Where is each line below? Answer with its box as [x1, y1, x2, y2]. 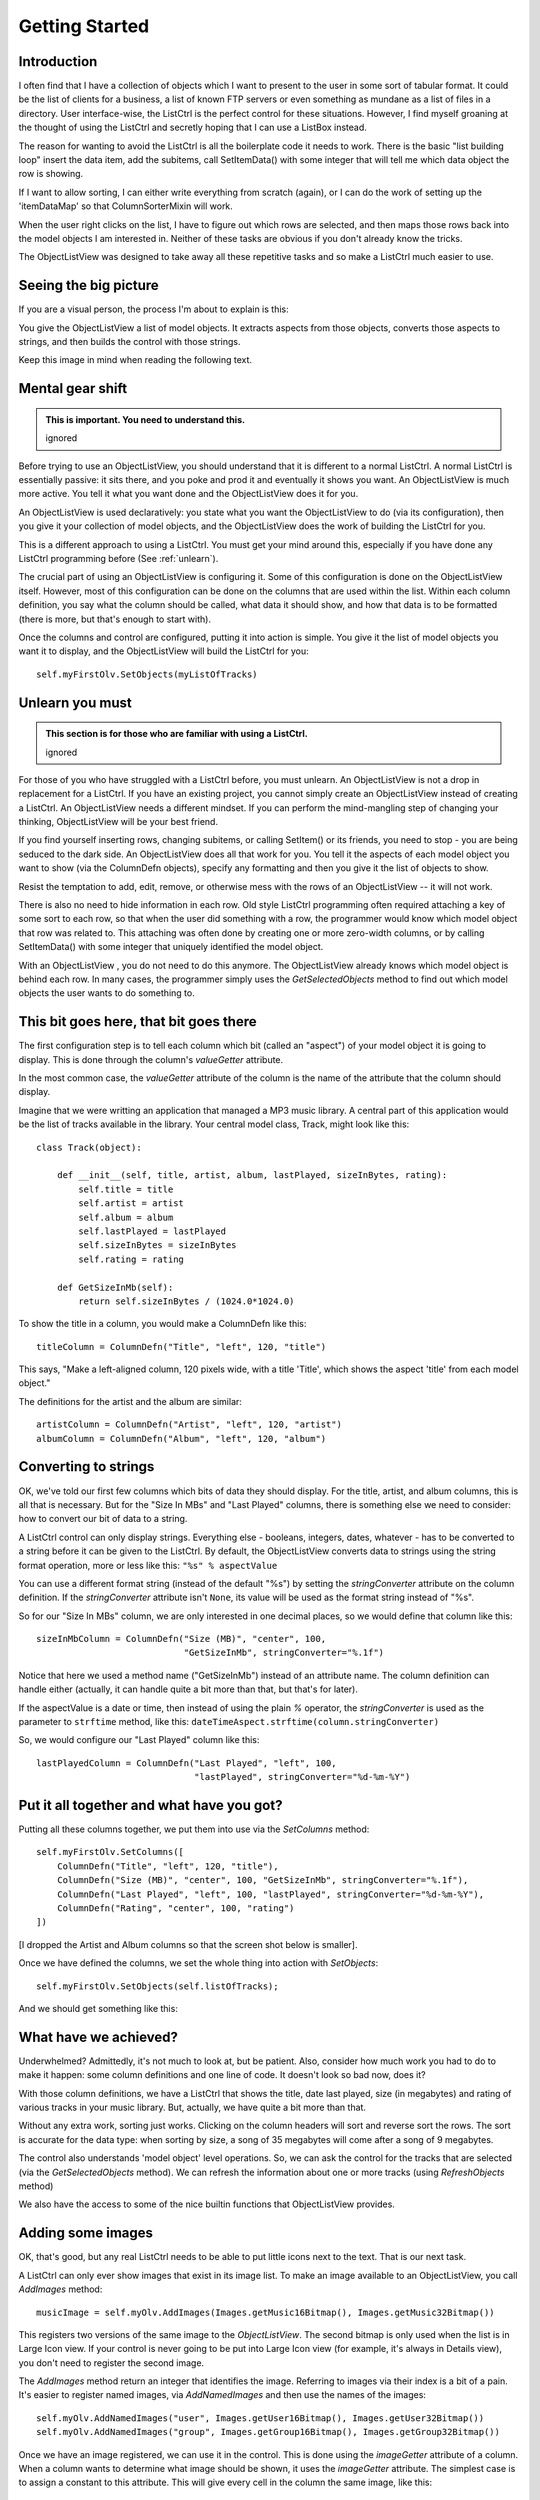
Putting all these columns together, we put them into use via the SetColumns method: [18, 1823, 370, 1835]
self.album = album [78, 1211, 174, 1223]
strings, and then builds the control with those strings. [18, 336, 241, 348]
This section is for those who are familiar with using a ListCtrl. [45, 728, 309, 740]
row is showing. [18, 168, 84, 180]
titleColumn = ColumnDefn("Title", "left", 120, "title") [36, 1341, 327, 1352]
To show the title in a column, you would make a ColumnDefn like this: [18, 1318, 307, 1330]
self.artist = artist [78, 1198, 185, 1209]
